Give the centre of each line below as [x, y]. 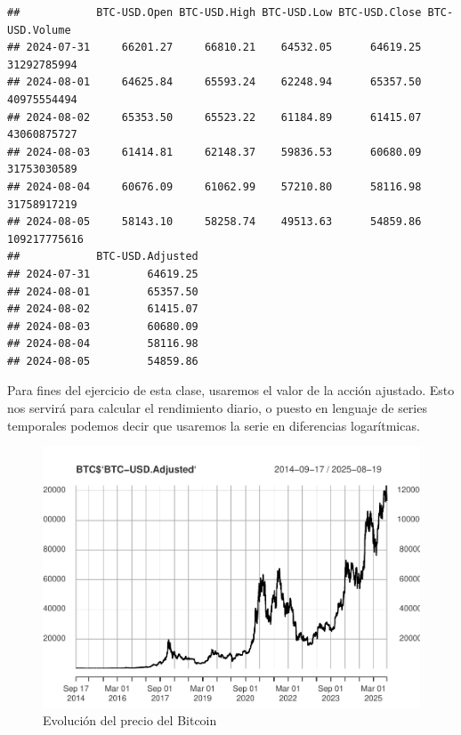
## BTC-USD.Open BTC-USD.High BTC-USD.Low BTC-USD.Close [214, 12]
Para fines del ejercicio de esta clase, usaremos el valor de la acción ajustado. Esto [231, 390]
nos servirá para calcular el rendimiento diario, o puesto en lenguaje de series [217, 408]
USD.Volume [39, 30]
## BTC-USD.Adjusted [103, 257]
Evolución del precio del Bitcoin [130, 720]
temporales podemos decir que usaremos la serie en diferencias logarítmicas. [214, 425]
